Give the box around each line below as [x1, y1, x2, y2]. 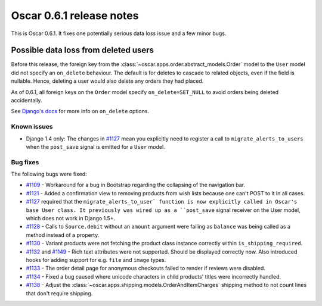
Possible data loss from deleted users [11, 45, 154, 55]
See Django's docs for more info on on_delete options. [11, 108, 149, 115]
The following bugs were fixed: [11, 170, 88, 178]
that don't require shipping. [26, 289, 93, 297]
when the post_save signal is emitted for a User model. [26, 143, 165, 150]
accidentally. [11, 97, 42, 104]
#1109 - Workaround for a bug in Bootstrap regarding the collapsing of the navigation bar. [26, 182, 246, 189]
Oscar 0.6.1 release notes [11, 9, 139, 22]
